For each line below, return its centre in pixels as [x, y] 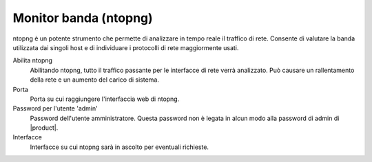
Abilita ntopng [33, 60]
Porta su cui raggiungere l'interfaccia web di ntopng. [105, 99]
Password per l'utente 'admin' [55, 108]
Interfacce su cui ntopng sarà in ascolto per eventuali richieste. [120, 147]
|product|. [44, 128]
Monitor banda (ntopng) [83, 18]
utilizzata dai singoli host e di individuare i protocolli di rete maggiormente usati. [126, 47]
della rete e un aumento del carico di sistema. [95, 80]
